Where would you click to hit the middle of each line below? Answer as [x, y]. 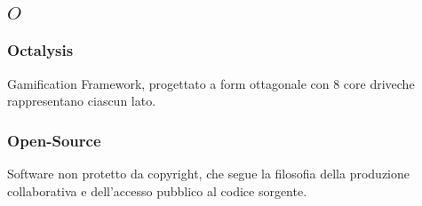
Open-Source [54, 140]
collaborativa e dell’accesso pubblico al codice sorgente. [157, 190]
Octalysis [40, 50]
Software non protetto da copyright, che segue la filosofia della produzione [208, 174]
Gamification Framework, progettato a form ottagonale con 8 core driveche [211, 83]
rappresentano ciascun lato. [82, 101]
